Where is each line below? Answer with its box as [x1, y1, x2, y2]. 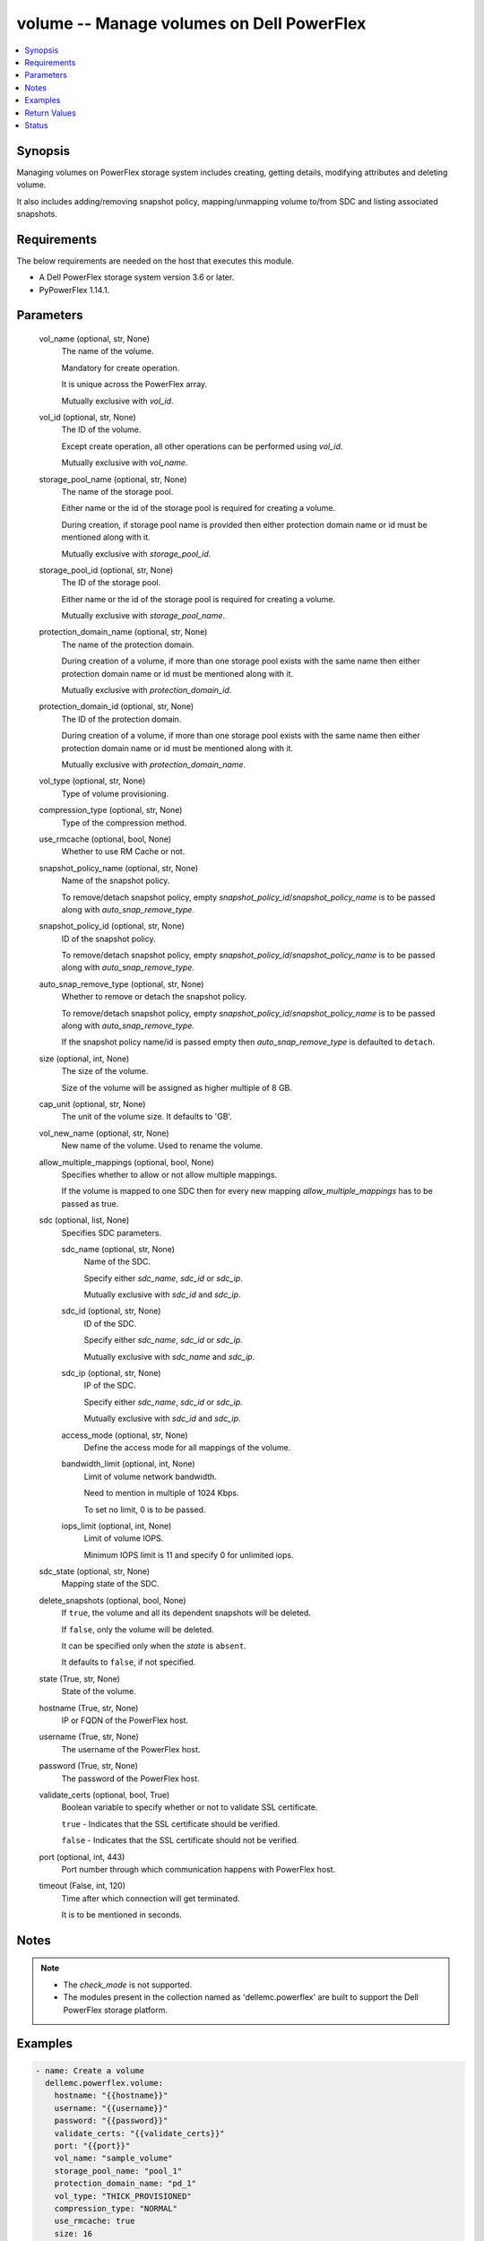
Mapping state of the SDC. [61, 1579, 160, 1589]
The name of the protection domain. [61, 639, 194, 650]
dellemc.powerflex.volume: [45, 2078, 164, 2089]
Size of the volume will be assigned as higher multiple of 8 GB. [61, 1082, 293, 1093]
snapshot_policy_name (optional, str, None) [39, 862, 199, 873]
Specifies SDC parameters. [61, 1227, 161, 1238]
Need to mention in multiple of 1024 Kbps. [83, 1488, 239, 1499]
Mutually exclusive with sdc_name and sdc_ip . [83, 1351, 255, 1362]
